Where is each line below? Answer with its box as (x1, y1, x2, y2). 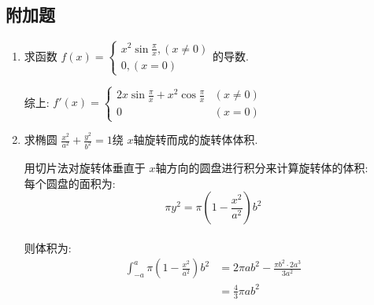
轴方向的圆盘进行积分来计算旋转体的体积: (155, 160, 368, 176)
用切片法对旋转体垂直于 (24, 160, 146, 176)
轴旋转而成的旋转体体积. (133, 131, 258, 148)
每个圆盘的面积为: (24, 175, 116, 191)
